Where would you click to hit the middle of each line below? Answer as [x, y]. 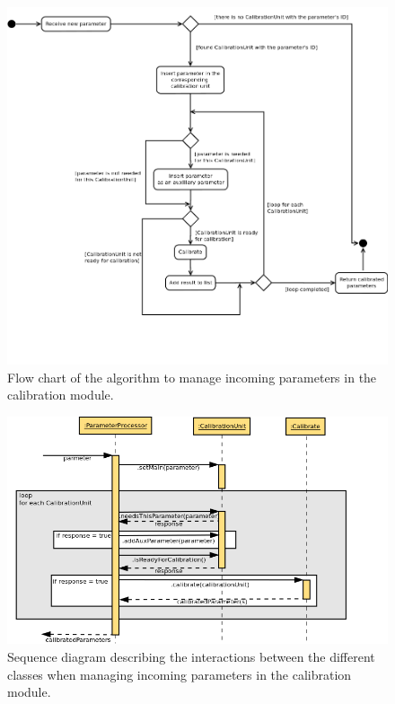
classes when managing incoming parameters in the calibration [180, 674]
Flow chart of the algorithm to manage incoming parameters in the [192, 377]
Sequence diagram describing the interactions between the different [191, 656]
